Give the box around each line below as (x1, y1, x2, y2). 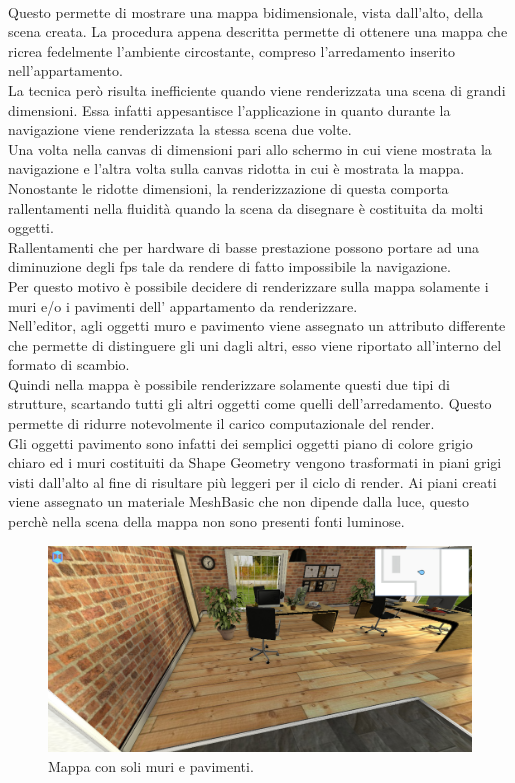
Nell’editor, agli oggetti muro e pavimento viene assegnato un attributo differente (8, 315, 506, 336)
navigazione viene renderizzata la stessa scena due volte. (8, 119, 352, 140)
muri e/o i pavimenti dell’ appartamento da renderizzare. (8, 295, 358, 316)
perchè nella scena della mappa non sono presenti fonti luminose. (8, 511, 405, 532)
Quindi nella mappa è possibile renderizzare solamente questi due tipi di (8, 373, 450, 394)
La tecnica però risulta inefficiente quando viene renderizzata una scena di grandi (8, 79, 506, 100)
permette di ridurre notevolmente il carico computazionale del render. (8, 413, 435, 434)
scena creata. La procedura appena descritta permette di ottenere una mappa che (8, 21, 508, 42)
